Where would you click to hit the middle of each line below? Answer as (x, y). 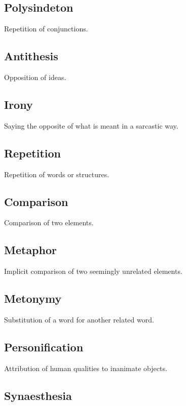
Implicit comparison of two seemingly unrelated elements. (93, 271)
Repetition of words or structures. (57, 174)
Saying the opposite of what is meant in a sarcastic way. (91, 125)
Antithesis (31, 56)
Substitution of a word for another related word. (79, 319)
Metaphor (30, 250)
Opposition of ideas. (35, 77)
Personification (44, 347)
